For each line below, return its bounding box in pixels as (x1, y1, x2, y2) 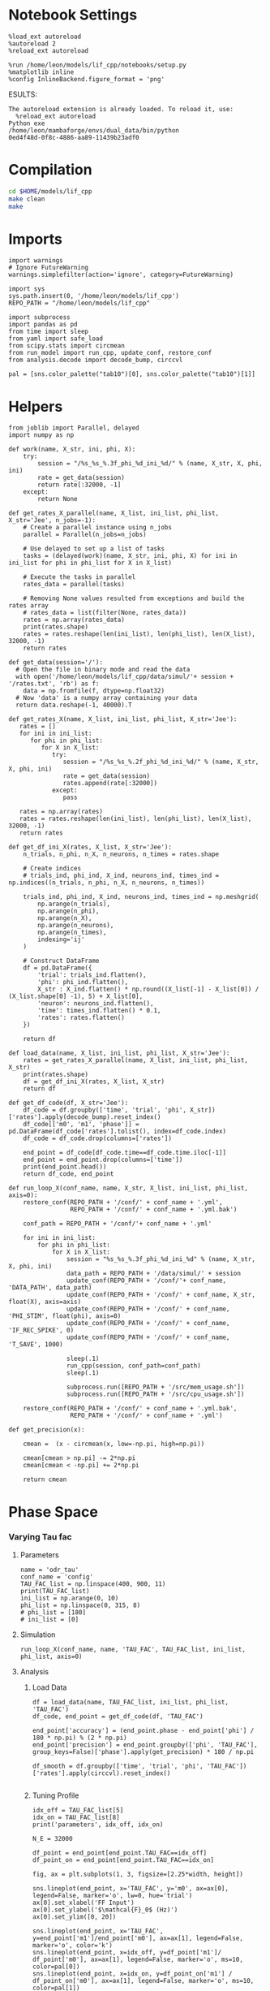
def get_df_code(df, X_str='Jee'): (8, 1099, 129, 1108)
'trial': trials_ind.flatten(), (37, 971, 148, 979)
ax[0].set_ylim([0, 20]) (32, 1912, 117, 1921)
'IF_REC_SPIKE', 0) (8, 1326, 75, 1335)
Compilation (8, 161, 92, 179)
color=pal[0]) (32, 1963, 80, 1971)
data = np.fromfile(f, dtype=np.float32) (23, 687, 165, 695)
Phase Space (8, 1502, 99, 1521)
